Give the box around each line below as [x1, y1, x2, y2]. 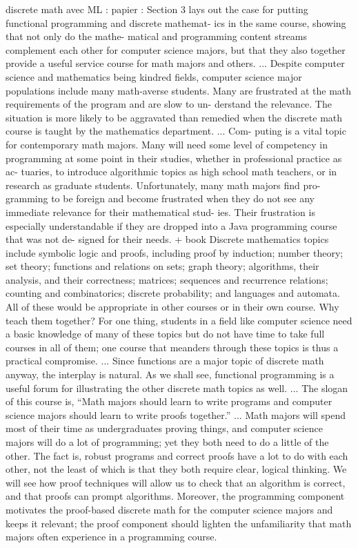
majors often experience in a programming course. [6, 529, 217, 544]
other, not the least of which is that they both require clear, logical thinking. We [6, 462, 347, 476]
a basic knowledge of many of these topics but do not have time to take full [6, 326, 325, 341]
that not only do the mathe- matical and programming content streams [6, 29, 307, 43]
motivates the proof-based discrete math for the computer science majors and [6, 502, 333, 516]
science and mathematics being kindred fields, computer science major [6, 69, 302, 84]
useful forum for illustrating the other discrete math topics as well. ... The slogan [6, 380, 348, 395]
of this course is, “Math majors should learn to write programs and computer [6, 394, 332, 409]
